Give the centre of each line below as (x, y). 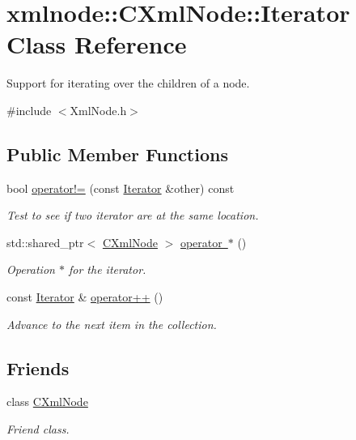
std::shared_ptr (45, 242)
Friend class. (38, 429)
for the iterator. (107, 269)
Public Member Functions (117, 154)
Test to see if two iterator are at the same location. (133, 215)
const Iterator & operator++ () (85, 297)
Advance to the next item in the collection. (112, 324)
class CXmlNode (47, 402)
